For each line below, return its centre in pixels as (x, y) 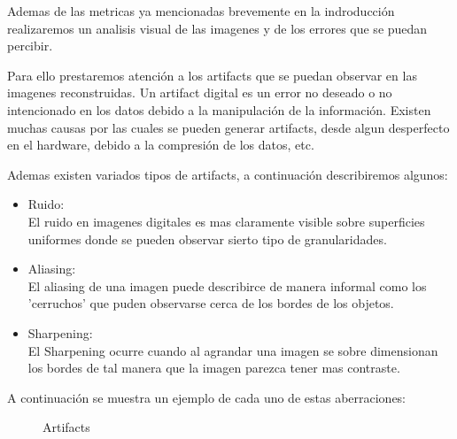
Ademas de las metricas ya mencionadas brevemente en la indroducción (201, 11)
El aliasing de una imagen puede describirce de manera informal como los (227, 285)
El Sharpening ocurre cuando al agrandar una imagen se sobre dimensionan (233, 350)
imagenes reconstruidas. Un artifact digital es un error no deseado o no (200, 92)
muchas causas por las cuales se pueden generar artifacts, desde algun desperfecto (228, 127)
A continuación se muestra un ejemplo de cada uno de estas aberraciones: (207, 397)
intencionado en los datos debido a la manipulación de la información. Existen (219, 109)
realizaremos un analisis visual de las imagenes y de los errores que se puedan (217, 28)
